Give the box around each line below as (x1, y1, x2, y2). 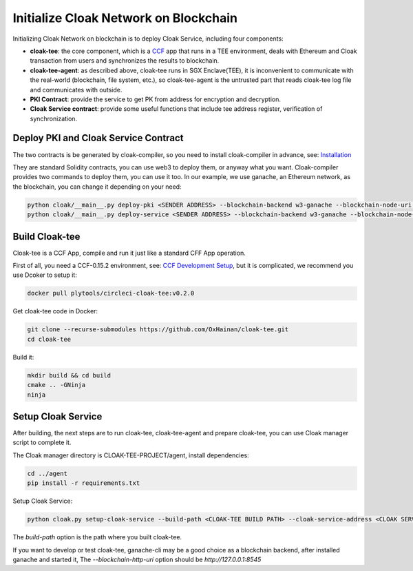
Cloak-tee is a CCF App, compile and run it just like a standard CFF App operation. (12, 249, 246, 257)
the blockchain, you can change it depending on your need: (12, 183, 182, 191)
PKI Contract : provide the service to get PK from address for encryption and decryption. (30, 95, 282, 103)
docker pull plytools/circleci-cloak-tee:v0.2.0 (27, 289, 195, 298)
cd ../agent (27, 469, 68, 477)
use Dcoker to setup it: (12, 271, 77, 279)
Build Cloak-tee (12, 231, 81, 242)
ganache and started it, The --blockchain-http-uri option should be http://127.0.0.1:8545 (12, 555, 262, 563)
